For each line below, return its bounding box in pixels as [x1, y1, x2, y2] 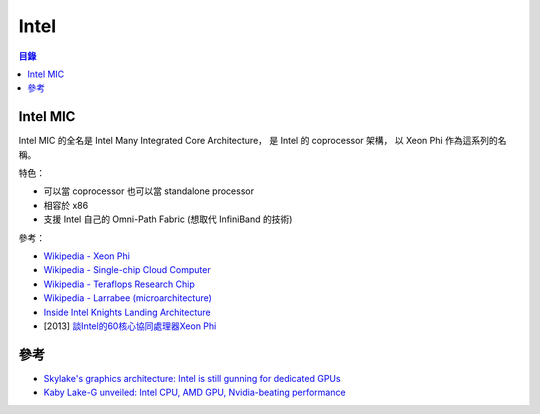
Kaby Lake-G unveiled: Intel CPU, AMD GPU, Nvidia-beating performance [43, 386, 346, 399]
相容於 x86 [43, 199, 89, 211]
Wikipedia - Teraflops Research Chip [43, 278, 195, 290]
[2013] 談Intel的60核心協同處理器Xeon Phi [43, 320, 217, 332]
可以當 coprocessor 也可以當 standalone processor [43, 185, 255, 197]
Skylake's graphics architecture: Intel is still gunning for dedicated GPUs [43, 372, 341, 384]
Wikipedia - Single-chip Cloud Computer [43, 264, 211, 276]
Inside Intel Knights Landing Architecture [43, 306, 211, 318]
